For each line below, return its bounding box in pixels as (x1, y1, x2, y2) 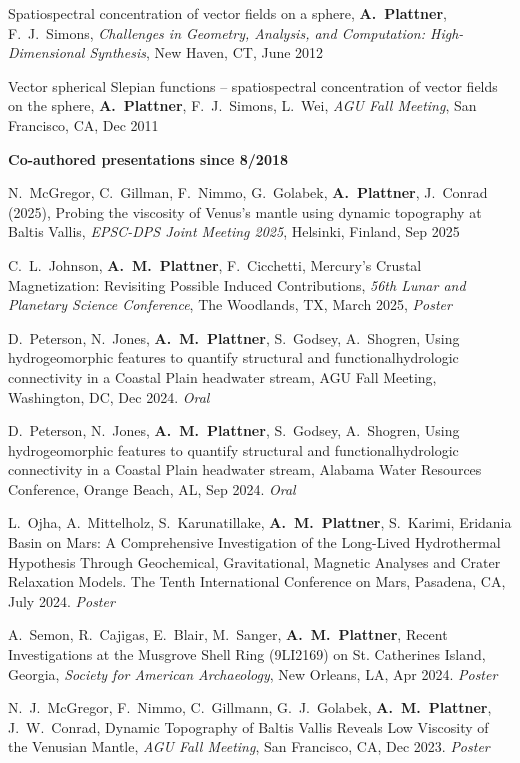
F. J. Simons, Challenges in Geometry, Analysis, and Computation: (8, 22, 426, 43)
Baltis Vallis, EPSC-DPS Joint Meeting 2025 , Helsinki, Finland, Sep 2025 (8, 221, 460, 242)
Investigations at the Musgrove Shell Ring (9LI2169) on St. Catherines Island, (8, 644, 486, 665)
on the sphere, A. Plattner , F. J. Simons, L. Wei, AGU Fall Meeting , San (8, 95, 477, 116)
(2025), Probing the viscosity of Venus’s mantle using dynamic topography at (8, 201, 482, 222)
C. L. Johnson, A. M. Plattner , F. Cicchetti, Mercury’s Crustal (8, 254, 422, 275)
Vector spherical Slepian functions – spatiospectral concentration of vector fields (8, 75, 498, 96)
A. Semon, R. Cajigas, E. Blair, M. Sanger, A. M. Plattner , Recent (8, 624, 448, 645)
